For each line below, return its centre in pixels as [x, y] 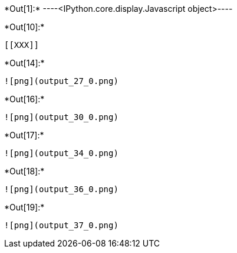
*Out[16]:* [24, 99]
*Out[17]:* [24, 135]
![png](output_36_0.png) [61, 189]
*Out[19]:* [24, 207]
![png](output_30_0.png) [61, 117]
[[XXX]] [22, 45]
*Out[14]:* [24, 63]
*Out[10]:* [24, 27]
